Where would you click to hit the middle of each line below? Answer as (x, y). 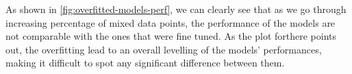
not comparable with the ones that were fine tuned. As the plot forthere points (171, 36)
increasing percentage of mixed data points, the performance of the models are (171, 22)
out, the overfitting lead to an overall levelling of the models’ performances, (164, 49)
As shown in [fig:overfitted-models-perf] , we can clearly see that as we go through (176, 9)
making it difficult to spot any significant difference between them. (145, 63)
